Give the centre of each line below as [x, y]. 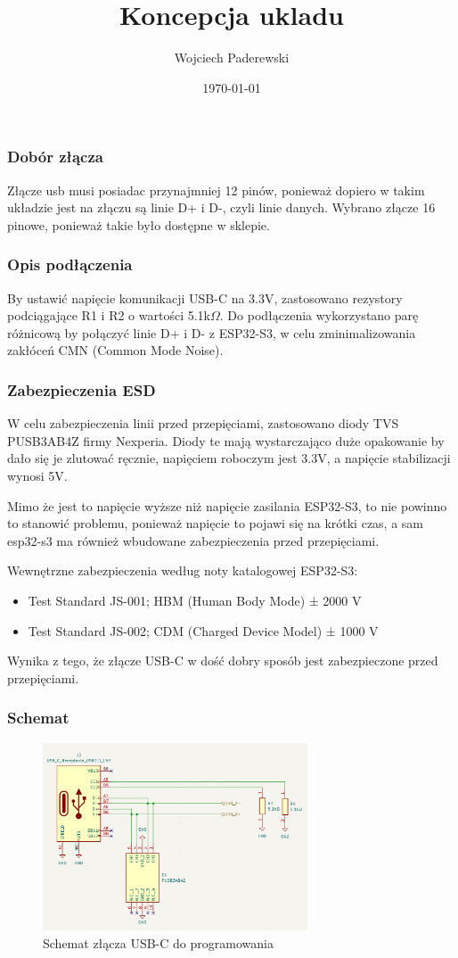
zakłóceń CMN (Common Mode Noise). [115, 350]
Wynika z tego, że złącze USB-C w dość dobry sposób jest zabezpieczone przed [223, 661]
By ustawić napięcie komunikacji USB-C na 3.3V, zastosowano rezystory [205, 297]
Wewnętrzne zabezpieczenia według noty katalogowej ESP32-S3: [183, 570]
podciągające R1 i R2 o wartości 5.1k [109, 315]
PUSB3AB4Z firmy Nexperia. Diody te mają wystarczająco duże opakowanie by [226, 440]
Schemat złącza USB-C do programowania [158, 942]
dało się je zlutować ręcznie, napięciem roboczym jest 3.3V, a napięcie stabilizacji [229, 458]
